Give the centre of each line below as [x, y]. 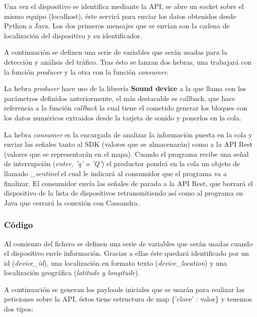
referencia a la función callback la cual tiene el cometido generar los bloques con [126, 108]
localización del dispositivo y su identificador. [73, 35]
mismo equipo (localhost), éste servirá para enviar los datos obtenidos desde [120, 16]
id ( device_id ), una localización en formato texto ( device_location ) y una [116, 263]
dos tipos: [19, 309]
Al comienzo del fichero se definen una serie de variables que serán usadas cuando [128, 243]
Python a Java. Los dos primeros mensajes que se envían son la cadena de [117, 26]
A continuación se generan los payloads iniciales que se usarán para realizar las [124, 289]
